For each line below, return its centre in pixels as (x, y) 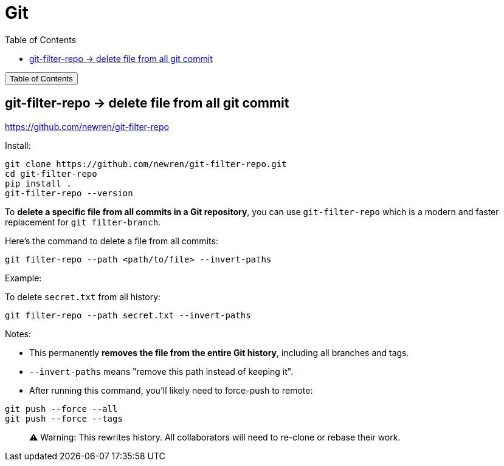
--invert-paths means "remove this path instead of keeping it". (161, 371)
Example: (23, 278)
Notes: (18, 334)
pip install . (38, 183)
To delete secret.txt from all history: (83, 296)
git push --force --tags (64, 418)
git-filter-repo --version (69, 193)
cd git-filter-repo (51, 173)
